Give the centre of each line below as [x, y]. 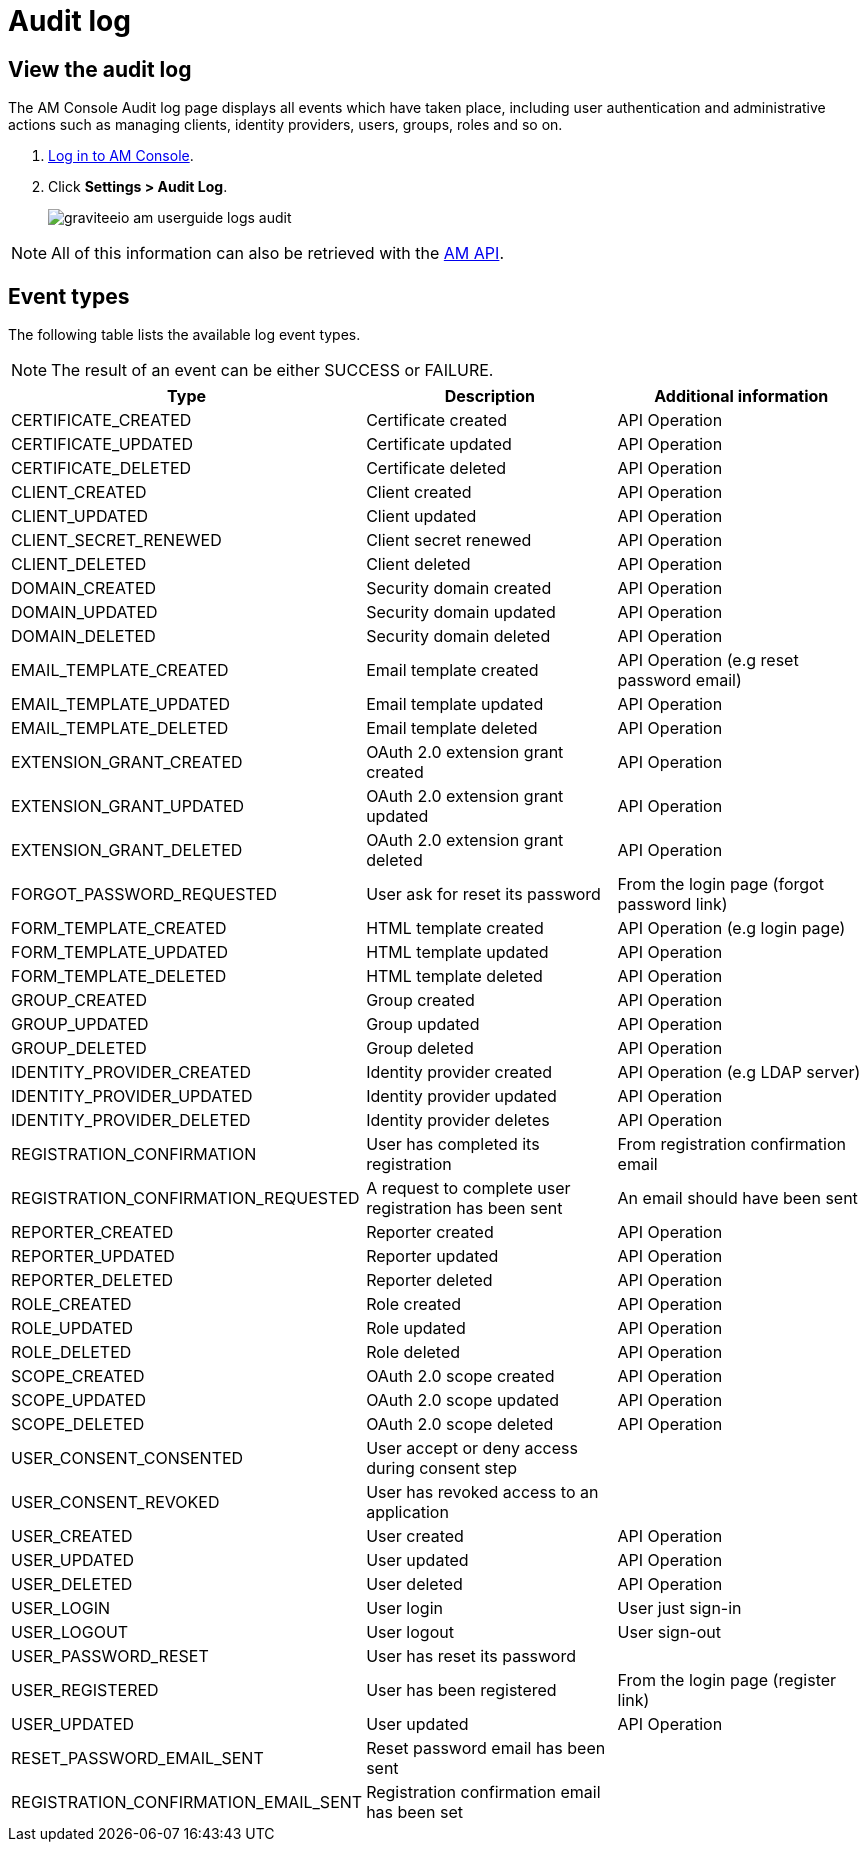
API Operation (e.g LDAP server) [739, 1072]
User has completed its [453, 1144]
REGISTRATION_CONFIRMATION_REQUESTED [185, 1198]
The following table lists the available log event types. [184, 335]
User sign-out [669, 1632]
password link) [672, 904]
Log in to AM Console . [121, 156]
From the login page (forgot [720, 884]
